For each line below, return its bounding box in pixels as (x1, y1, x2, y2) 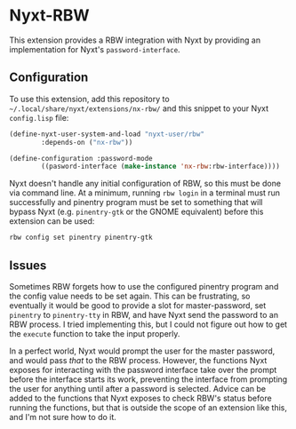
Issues (9, 258, 47, 273)
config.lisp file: (9, 112, 69, 123)
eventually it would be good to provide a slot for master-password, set (9, 299, 267, 311)
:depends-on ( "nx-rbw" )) (41, 138, 133, 147)
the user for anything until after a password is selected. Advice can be (9, 383, 267, 393)
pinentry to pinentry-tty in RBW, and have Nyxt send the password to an (9, 309, 278, 320)
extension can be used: (9, 216, 95, 226)
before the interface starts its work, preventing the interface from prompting (9, 374, 288, 385)
